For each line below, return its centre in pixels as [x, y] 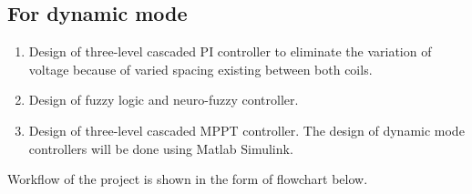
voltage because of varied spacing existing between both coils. [200, 69]
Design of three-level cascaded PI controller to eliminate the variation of [230, 51]
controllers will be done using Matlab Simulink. [161, 148]
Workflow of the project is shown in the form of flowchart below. [188, 179]
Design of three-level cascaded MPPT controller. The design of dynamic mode [246, 130]
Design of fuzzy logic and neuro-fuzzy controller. [164, 100]
